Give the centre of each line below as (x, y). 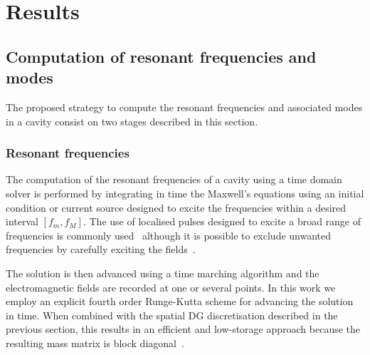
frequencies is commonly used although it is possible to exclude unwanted (169, 235)
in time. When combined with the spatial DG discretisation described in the (172, 315)
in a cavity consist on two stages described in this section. (132, 121)
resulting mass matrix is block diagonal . (95, 343)
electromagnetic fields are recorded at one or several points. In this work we (171, 287)
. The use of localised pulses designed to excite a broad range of (222, 221)
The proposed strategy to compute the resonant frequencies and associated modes (184, 107)
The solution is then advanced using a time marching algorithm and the (163, 273)
